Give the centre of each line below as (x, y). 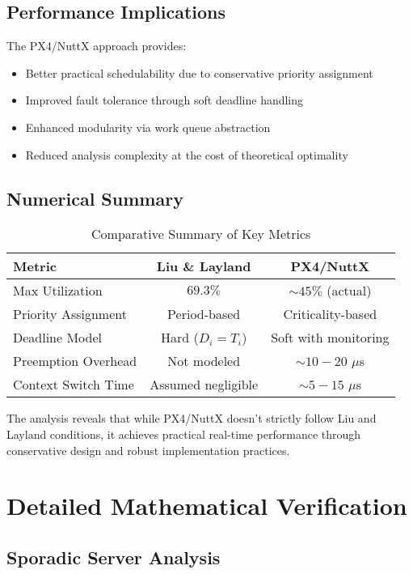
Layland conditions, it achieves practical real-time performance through (184, 434)
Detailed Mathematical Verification (207, 506)
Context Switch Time (74, 385)
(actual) (349, 291)
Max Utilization (58, 291)
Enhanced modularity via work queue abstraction (148, 127)
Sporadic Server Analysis (114, 557)
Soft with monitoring (330, 338)
